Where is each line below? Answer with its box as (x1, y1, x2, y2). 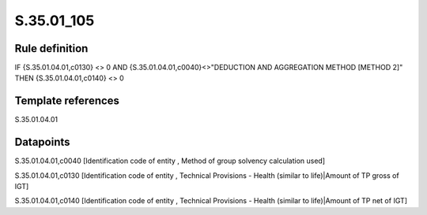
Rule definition (14, 42, 89, 55)
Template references (14, 95, 120, 108)
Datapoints (14, 135, 70, 149)
